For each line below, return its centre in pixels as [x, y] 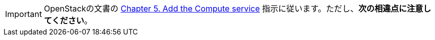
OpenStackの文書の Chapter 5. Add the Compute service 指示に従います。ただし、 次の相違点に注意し [237, 8]
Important [23, 14]
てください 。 [68, 20]
